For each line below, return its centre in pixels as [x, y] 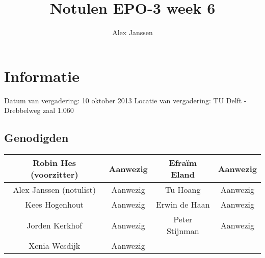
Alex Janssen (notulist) [54, 190]
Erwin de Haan [183, 205]
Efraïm [183, 163]
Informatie [42, 76]
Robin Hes [55, 163]
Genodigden [36, 138]
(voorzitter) [54, 175]
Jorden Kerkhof [55, 225]
